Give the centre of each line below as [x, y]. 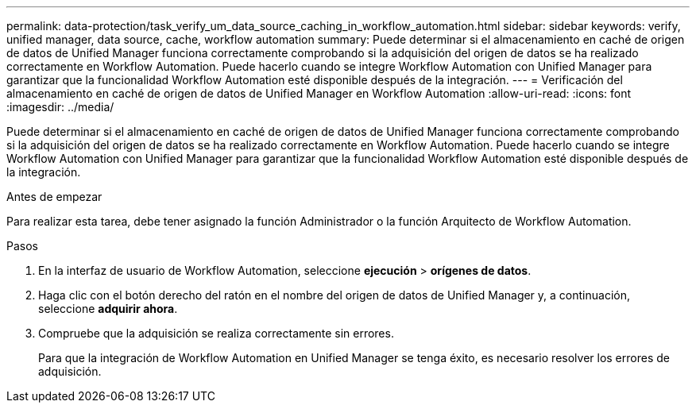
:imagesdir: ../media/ [60, 107]
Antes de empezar [54, 197]
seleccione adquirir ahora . [108, 309]
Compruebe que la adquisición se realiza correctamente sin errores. [216, 333]
